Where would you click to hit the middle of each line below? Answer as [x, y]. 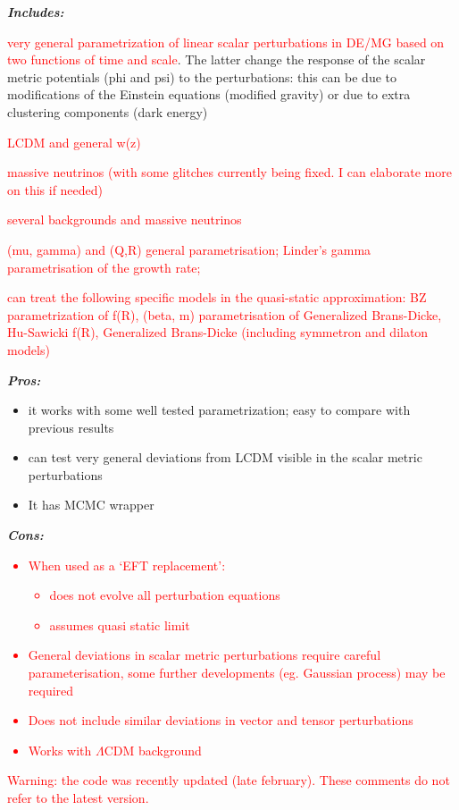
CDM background [153, 750]
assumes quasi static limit [120, 624]
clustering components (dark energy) [108, 111]
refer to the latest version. [78, 797]
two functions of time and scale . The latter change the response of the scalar [217, 59]
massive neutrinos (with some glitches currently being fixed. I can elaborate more [229, 172]
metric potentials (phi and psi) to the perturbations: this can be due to [202, 76]
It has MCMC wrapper [91, 505]
